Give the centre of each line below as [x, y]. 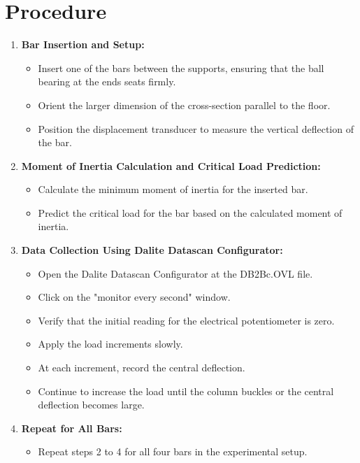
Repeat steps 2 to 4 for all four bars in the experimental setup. [173, 451]
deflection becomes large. [91, 405]
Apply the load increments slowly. [110, 344]
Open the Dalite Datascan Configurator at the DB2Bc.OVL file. [175, 273]
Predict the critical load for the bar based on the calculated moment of [190, 212]
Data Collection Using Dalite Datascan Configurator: [152, 250]
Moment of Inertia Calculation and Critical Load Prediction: [171, 165]
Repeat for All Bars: [72, 428]
